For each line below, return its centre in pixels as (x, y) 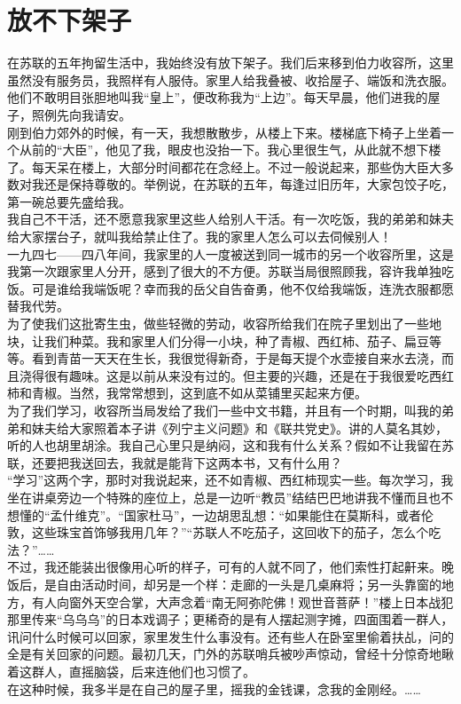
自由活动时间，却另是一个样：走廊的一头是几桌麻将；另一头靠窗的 (249, 584)
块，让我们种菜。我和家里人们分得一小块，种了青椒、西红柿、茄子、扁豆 (218, 340)
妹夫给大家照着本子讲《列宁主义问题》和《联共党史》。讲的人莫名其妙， (239, 427)
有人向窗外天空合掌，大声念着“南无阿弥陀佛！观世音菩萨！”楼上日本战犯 (242, 601)
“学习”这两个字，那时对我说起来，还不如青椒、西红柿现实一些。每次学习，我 (230, 480)
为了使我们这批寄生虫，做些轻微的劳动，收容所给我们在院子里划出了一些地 (224, 324)
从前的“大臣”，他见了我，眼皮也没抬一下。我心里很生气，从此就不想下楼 (230, 150)
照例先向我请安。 (81, 114)
